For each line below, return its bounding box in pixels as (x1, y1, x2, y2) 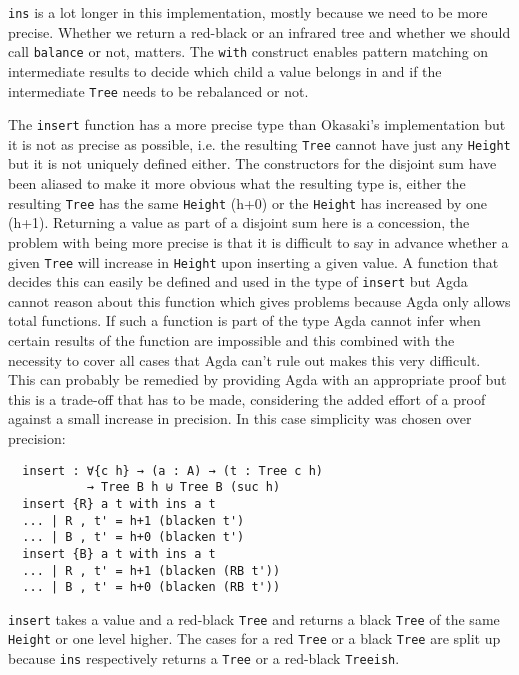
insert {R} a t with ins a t (22, 496, 216, 511)
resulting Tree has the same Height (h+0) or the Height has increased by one (8, 192, 488, 213)
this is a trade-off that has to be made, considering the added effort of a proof (8, 388, 486, 409)
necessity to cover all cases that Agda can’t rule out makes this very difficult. (8, 349, 481, 370)
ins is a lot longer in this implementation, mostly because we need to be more (8, 2, 488, 22)
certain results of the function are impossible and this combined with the (8, 330, 455, 350)
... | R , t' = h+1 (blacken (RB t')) (22, 563, 281, 578)
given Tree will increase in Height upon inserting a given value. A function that (8, 251, 499, 272)
